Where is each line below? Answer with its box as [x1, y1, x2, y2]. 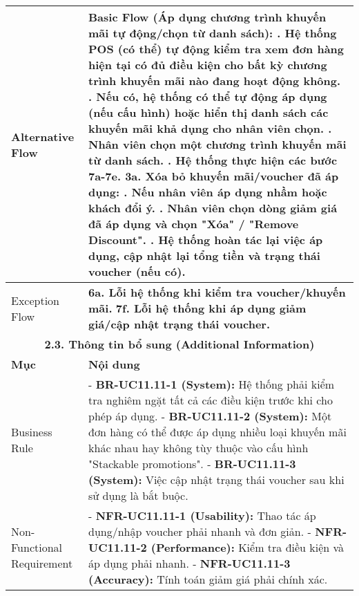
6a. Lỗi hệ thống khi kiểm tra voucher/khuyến [88, 284, 346, 300]
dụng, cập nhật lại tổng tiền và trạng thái [88, 248, 320, 263]
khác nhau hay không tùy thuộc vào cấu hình [88, 440, 309, 456]
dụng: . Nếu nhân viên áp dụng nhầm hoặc [88, 184, 327, 200]
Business [11, 424, 52, 440]
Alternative [11, 128, 75, 145]
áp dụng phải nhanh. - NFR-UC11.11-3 [88, 555, 291, 571]
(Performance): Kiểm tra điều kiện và [151, 539, 345, 555]
